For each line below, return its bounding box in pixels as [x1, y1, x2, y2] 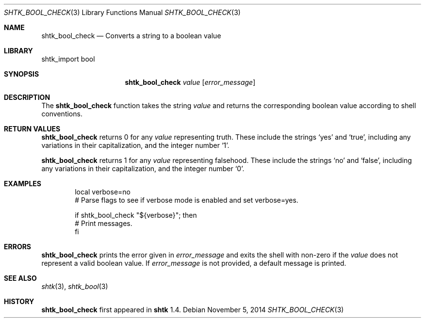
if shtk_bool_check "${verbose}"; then [75, 211, 197, 219]
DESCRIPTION [4, 93, 50, 101]
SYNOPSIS [4, 70, 39, 78]
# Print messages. [75, 219, 132, 227]
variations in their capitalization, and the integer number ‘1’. [41, 141, 229, 149]
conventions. [41, 110, 82, 118]
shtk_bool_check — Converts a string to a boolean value [41, 32, 221, 40]
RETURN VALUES [4, 125, 61, 133]
